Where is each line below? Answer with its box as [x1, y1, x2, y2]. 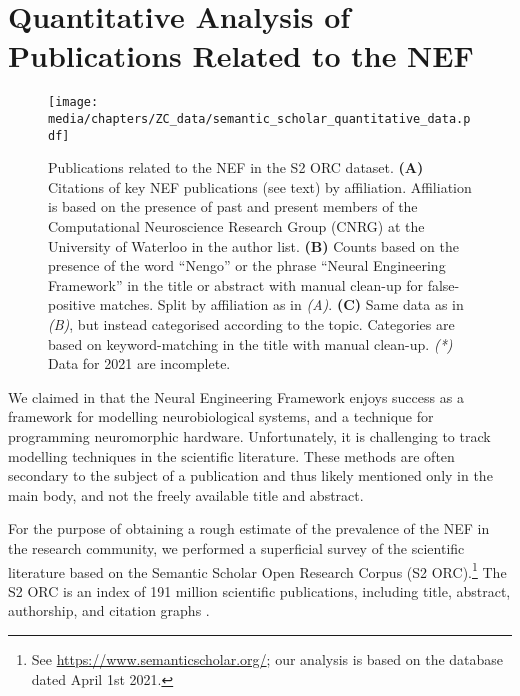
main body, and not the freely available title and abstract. [8, 484, 364, 505]
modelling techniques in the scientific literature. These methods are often [8, 445, 455, 466]
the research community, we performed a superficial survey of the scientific [8, 537, 465, 558]
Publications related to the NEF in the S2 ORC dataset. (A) [48, 157, 424, 178]
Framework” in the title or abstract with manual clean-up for [48, 274, 423, 295]
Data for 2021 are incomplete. [48, 353, 231, 374]
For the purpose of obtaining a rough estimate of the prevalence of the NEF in [8, 518, 490, 539]
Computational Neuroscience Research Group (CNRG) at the [48, 216, 425, 237]
